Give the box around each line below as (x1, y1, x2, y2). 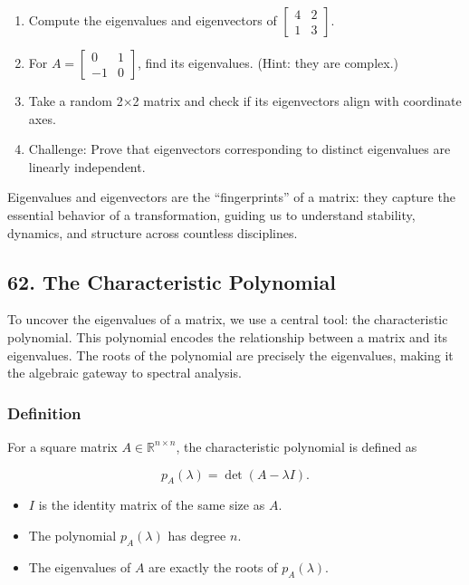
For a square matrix (7, 436, 118, 456)
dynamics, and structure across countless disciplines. (7, 223, 298, 242)
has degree (167, 525, 226, 544)
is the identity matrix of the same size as (38, 495, 265, 514)
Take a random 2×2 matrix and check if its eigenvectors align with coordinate (28, 91, 462, 110)
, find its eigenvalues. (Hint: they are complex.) (138, 53, 398, 72)
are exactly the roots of (148, 557, 278, 576)
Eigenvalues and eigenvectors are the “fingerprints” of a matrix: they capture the (7, 187, 455, 206)
